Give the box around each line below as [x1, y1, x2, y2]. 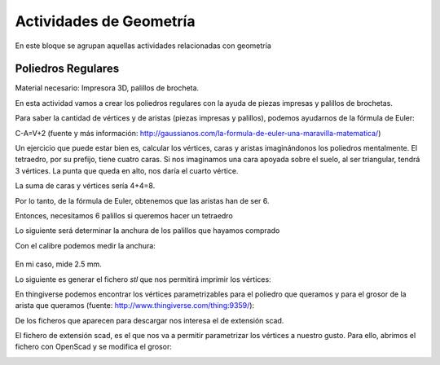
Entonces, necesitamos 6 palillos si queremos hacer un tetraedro [15, 210, 234, 220]
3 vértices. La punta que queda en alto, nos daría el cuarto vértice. [15, 165, 239, 175]
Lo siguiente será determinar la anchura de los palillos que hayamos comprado [15, 226, 280, 235]
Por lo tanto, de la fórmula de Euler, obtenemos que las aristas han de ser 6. [15, 196, 270, 205]
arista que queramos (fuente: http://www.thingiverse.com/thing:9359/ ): [15, 301, 255, 310]
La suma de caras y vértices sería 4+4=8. [15, 181, 156, 191]
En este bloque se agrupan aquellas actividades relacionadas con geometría [15, 41, 272, 51]
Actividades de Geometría [15, 12, 196, 30]
